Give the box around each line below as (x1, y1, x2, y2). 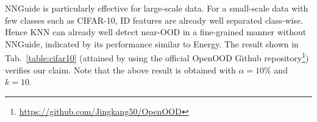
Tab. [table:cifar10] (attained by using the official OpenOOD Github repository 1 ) (5, 50, 309, 64)
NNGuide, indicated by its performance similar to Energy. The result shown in (5, 37, 299, 50)
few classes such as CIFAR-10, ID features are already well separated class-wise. (5, 13, 304, 26)
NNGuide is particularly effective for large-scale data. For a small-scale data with (5, 2, 308, 14)
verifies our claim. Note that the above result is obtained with (5, 63, 236, 76)
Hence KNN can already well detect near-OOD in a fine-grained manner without (5, 25, 307, 38)
